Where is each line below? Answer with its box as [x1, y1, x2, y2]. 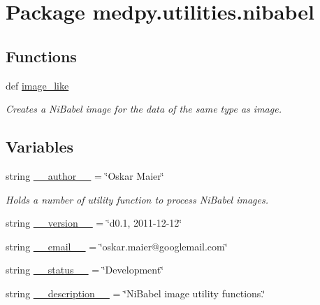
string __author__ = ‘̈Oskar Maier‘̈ [6, 168, 164, 183]
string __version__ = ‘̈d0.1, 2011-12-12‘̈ [6, 215, 182, 230]
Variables [6, 136, 74, 157]
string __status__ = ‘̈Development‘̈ [6, 262, 164, 277]
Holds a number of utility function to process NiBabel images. [6, 192, 269, 206]
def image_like [6, 78, 69, 92]
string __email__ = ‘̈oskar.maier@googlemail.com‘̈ [6, 239, 228, 253]
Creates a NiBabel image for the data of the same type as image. [6, 101, 282, 116]
